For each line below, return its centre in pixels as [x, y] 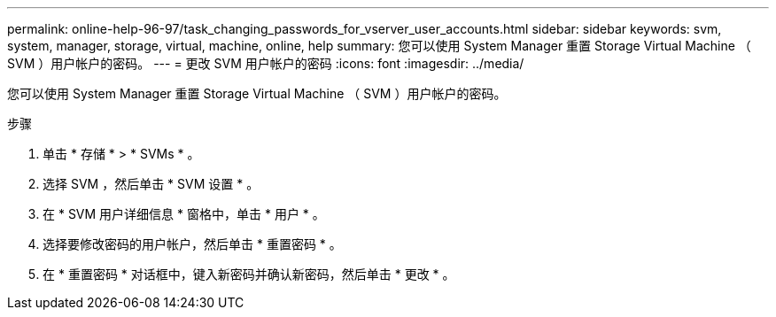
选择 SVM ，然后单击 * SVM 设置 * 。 [151, 184]
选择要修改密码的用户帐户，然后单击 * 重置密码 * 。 [192, 244]
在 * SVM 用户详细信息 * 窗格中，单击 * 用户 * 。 [184, 214]
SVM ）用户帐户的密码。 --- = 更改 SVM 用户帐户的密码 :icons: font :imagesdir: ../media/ [266, 63]
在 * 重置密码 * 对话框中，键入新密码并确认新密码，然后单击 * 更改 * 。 [249, 274]
